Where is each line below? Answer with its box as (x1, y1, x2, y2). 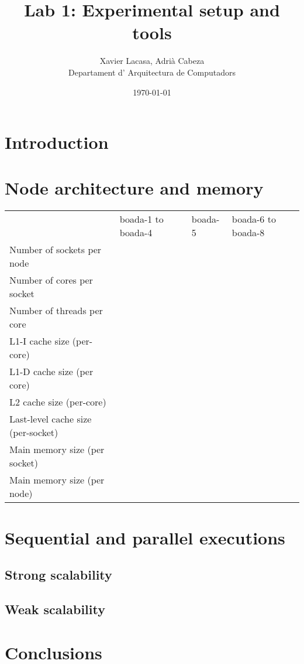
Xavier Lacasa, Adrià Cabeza (99, 55, 205, 67)
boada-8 (232, 226, 265, 240)
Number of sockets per (9, 243, 102, 257)
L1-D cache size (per (9, 365, 94, 379)
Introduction (5, 130, 109, 154)
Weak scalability (5, 600, 105, 618)
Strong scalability (5, 566, 112, 584)
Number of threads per (9, 304, 103, 318)
